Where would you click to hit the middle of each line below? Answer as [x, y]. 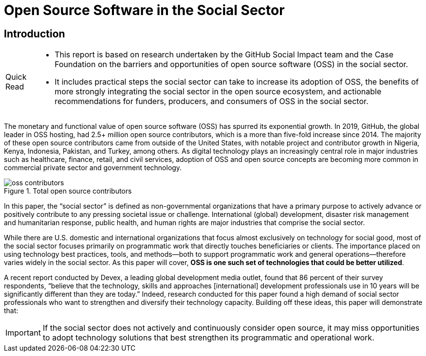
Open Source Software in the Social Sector [144, 10]
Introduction [35, 34]
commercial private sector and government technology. [93, 168]
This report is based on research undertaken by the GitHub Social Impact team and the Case [224, 55]
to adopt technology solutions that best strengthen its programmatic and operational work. [208, 338]
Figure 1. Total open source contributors [68, 191]
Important [23, 333]
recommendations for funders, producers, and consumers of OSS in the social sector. [212, 101]
